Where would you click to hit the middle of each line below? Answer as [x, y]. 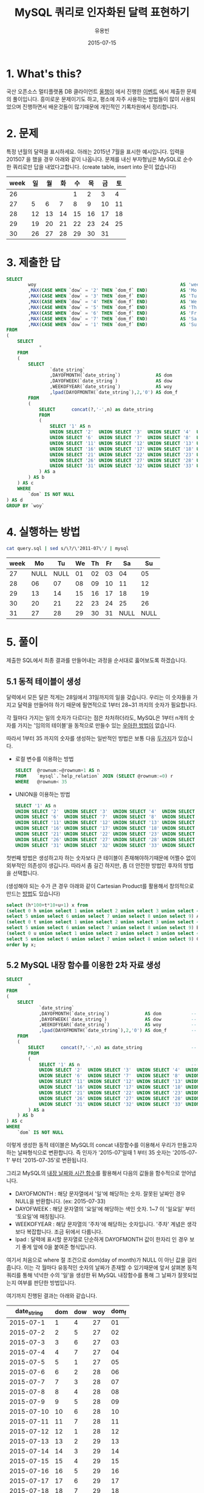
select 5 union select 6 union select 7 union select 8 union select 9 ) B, [104, 928]
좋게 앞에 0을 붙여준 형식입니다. [59, 1247]
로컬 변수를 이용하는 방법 [44, 759]
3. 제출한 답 [33, 262]
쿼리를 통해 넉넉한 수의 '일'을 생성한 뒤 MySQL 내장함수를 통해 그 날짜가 [91, 1275]
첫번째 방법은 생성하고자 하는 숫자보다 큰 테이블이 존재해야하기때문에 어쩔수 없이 [101, 858]
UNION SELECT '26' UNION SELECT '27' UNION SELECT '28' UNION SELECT [105, 839]
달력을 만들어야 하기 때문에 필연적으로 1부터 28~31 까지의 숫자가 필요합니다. [107, 705]
